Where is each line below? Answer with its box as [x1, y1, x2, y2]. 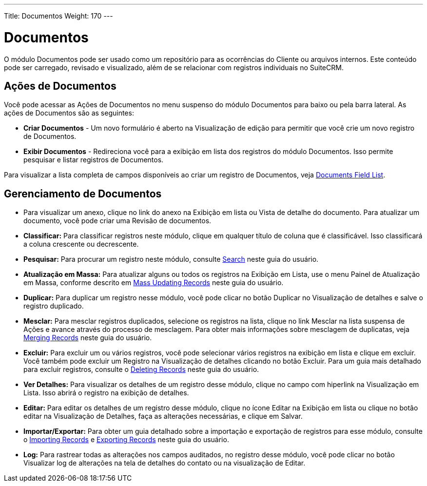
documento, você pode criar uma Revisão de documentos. [23, 216, 212, 225]
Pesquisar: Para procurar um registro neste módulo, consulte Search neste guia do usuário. [23, 255, 319, 264]
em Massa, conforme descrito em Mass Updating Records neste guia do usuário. [23, 278, 284, 287]
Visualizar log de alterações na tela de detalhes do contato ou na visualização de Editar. [23, 459, 306, 467]
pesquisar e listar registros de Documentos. [23, 156, 164, 164]
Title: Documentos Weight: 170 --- [4, 12, 113, 20]
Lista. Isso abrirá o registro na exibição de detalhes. [23, 389, 189, 397]
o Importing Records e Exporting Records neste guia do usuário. [23, 435, 229, 444]
